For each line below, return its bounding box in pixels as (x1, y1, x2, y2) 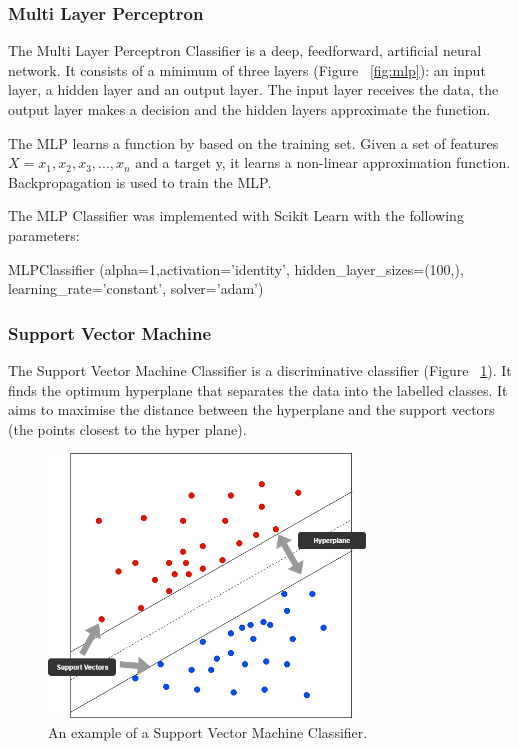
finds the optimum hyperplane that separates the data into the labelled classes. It (8, 379, 508, 400)
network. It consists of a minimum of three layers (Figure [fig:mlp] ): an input (8, 59, 486, 80)
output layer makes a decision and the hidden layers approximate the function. (8, 99, 491, 119)
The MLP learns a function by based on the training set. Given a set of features (8, 132, 499, 153)
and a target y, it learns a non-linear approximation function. (135, 152, 511, 173)
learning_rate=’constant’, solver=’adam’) (8, 278, 264, 299)
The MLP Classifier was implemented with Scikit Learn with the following (8, 205, 464, 226)
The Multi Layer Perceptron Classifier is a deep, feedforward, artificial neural (8, 40, 482, 61)
